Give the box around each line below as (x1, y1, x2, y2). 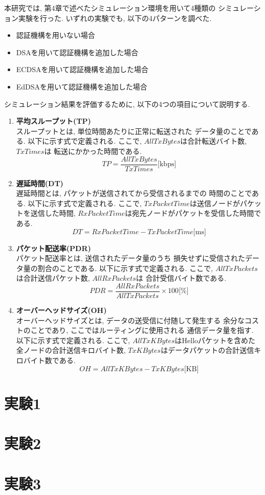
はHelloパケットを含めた (174, 334, 256, 345)
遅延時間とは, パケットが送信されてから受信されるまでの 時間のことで (16, 188, 252, 198)
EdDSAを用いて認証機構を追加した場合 (16, 81, 147, 92)
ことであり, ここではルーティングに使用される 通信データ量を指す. (30, 325, 254, 335)
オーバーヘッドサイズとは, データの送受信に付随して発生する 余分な (16, 314, 245, 325)
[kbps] (158, 161, 176, 168)
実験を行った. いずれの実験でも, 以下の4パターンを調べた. (18, 12, 212, 23)
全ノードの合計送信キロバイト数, (16, 345, 126, 355)
